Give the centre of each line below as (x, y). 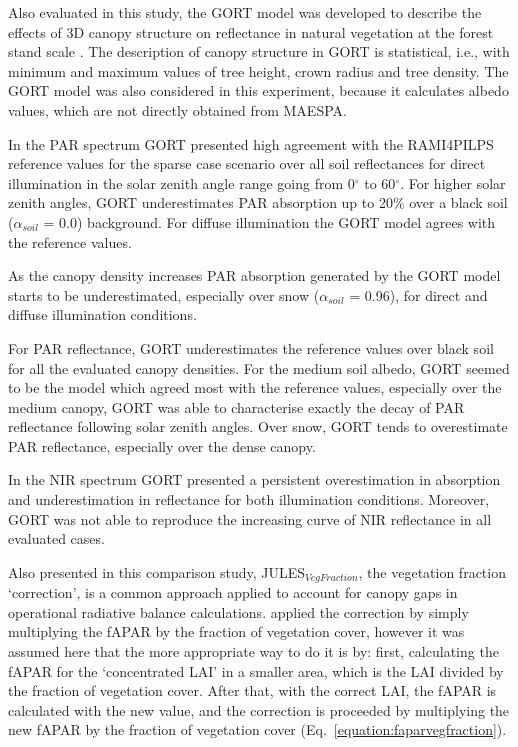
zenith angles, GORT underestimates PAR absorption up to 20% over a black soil (258, 202)
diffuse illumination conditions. (102, 314)
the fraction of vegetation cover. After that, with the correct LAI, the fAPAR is (252, 690)
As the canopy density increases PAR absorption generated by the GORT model (254, 275)
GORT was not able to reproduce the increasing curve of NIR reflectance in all (250, 518)
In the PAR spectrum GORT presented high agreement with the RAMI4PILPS (251, 143)
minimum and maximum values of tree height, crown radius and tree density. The (258, 70)
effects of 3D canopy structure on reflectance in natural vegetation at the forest (251, 31)
